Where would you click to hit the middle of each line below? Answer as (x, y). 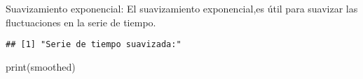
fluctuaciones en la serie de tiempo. (81, 22)
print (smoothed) (41, 66)
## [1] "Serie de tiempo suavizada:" (94, 45)
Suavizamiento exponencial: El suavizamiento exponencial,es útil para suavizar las (182, 8)
